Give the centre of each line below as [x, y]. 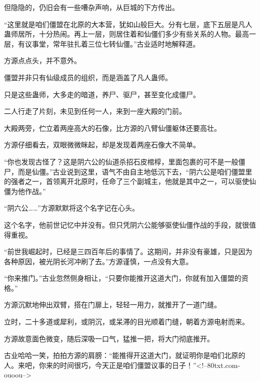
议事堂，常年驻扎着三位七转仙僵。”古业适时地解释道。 [112, 43]
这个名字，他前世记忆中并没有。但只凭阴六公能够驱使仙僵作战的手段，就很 [126, 224]
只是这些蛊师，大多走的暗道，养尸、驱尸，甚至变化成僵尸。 [102, 94]
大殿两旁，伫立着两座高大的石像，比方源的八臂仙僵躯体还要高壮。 [112, 128]
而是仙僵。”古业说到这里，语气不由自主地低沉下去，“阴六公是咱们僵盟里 [135, 171]
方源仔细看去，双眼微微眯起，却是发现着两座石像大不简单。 [102, 145]
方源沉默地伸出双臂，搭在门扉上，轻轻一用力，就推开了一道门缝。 [112, 305]
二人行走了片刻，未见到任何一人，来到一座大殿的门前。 [95, 111]
